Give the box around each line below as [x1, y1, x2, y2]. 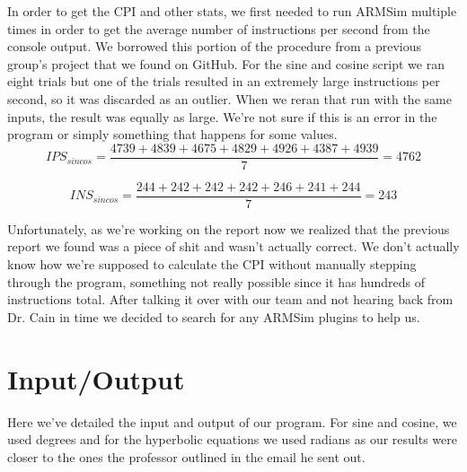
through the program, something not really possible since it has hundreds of [7, 272, 426, 291]
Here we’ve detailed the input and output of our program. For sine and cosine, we [7, 412, 457, 431]
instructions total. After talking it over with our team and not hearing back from [7, 290, 454, 309]
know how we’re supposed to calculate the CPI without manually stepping [7, 255, 417, 274]
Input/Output [7, 360, 185, 397]
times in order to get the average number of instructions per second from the [7, 19, 430, 38]
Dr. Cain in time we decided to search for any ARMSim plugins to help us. [7, 307, 420, 326]
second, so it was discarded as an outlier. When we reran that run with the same [7, 89, 452, 108]
